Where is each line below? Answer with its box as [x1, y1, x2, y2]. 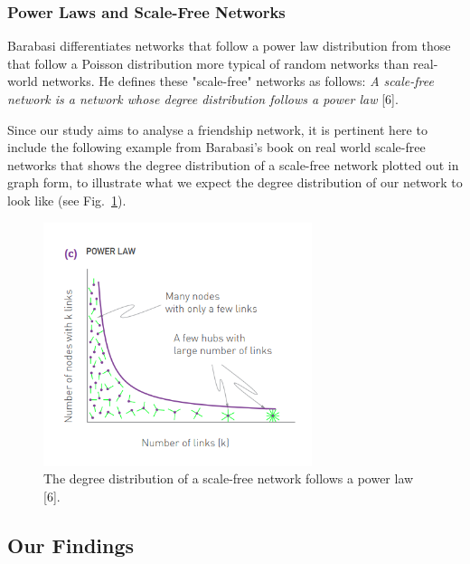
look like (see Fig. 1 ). [7, 190, 127, 209]
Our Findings [7, 531, 135, 559]
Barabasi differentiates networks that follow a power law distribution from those [7, 36, 451, 55]
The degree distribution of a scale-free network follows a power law [43, 469, 414, 488]
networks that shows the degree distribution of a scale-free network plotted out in [7, 155, 459, 174]
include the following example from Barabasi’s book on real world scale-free [7, 138, 426, 157]
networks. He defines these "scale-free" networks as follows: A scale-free [42, 72, 434, 91]
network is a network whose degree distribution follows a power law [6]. [7, 90, 399, 108]
